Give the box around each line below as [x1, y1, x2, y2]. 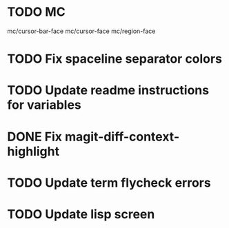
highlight [7, 143, 60, 159]
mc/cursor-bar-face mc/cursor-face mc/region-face [7, 27, 156, 35]
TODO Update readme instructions [7, 83, 209, 99]
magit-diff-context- [64, 129, 180, 145]
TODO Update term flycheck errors [7, 175, 212, 190]
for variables [7, 97, 81, 113]
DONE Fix [7, 129, 63, 145]
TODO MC [7, 4, 66, 20]
